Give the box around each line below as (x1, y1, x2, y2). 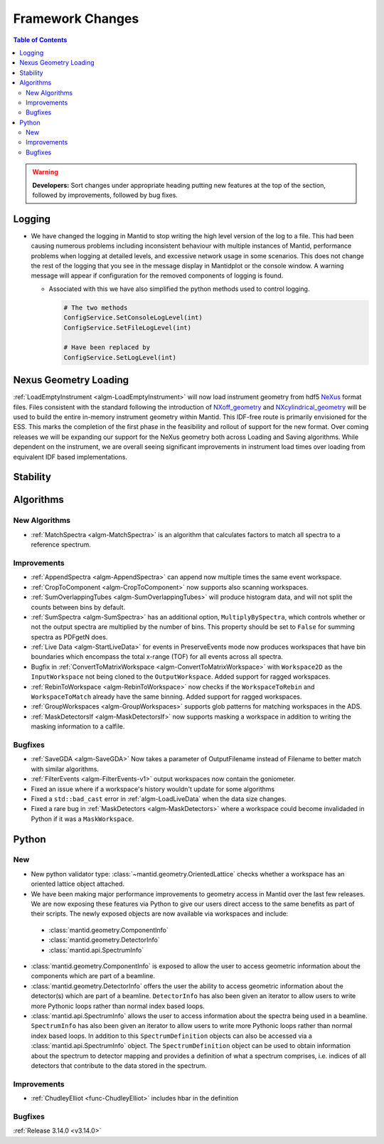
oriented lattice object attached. (31, 879, 124, 889)
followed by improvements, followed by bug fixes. (32, 191, 178, 199)
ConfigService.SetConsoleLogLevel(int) (63, 314, 203, 322)
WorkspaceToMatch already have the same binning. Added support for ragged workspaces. (31, 692, 302, 701)
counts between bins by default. (31, 603, 126, 611)
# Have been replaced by (63, 344, 151, 351)
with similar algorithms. (31, 765, 100, 773)
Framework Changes (13, 11, 139, 26)
